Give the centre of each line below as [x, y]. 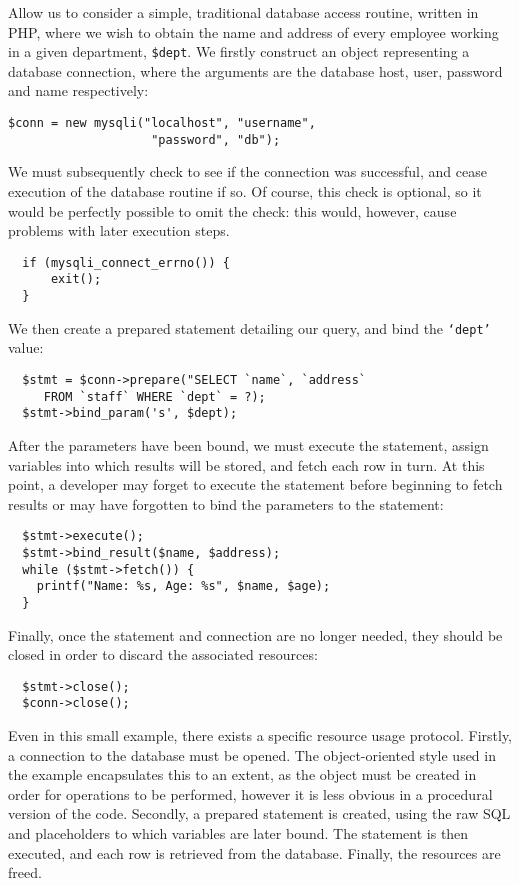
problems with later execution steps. [119, 230]
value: [26, 347]
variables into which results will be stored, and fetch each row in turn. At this [246, 464]
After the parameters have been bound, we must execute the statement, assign [248, 444]
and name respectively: [78, 90]
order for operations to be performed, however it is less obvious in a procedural [250, 793]
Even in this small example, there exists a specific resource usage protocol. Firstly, [260, 735]
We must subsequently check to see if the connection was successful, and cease [247, 171]
